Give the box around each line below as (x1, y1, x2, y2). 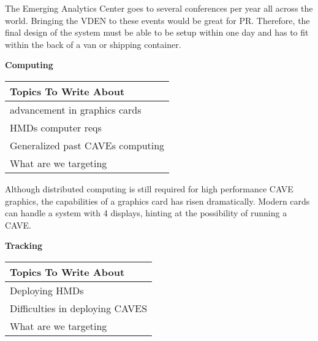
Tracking (5, 239, 42, 252)
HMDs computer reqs (10, 120, 102, 135)
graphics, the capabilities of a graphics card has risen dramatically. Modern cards (5, 194, 310, 207)
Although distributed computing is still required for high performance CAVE (5, 182, 293, 195)
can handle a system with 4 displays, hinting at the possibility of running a (5, 206, 287, 219)
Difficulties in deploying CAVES (10, 300, 148, 315)
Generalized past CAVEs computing (10, 138, 165, 152)
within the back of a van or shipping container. (5, 37, 181, 50)
